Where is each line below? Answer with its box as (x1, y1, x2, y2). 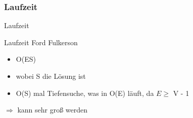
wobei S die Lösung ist (16, 71, 86, 81)
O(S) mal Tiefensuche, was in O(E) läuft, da (16, 87, 154, 98)
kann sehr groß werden (17, 104, 88, 115)
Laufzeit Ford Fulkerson (4, 37, 78, 47)
